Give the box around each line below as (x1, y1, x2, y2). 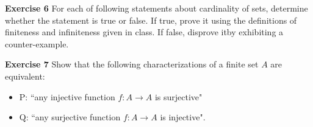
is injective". (160, 111, 206, 123)
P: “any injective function (19, 90, 115, 103)
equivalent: (5, 69, 45, 82)
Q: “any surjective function (19, 111, 121, 123)
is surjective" (154, 90, 203, 103)
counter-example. (5, 37, 69, 50)
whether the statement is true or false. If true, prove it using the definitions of (5, 13, 297, 26)
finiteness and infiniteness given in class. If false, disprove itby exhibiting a (5, 26, 284, 38)
